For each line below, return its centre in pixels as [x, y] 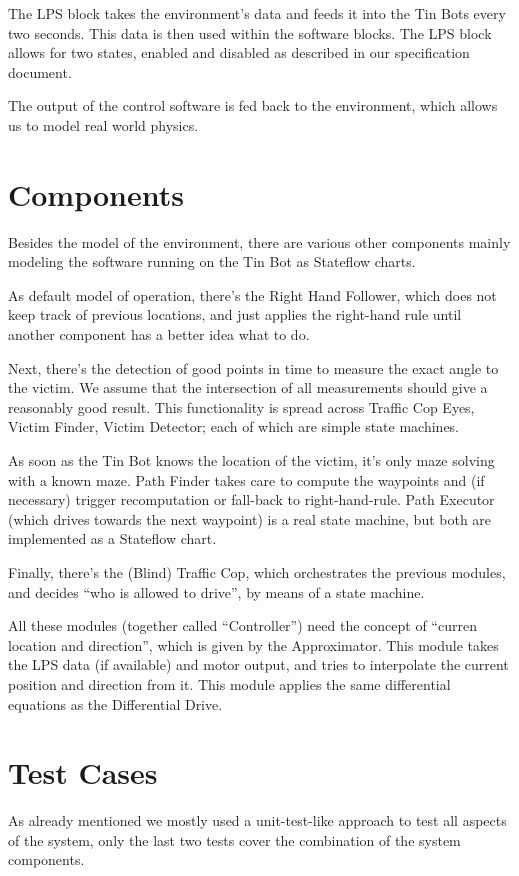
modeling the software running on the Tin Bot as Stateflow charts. [212, 261]
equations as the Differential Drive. [115, 703]
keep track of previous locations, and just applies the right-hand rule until [235, 314]
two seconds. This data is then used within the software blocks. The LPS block [250, 32]
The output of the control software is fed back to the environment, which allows [253, 105]
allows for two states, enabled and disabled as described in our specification [239, 52]
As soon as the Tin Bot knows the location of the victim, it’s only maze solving [251, 460]
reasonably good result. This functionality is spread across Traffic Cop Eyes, [241, 406]
